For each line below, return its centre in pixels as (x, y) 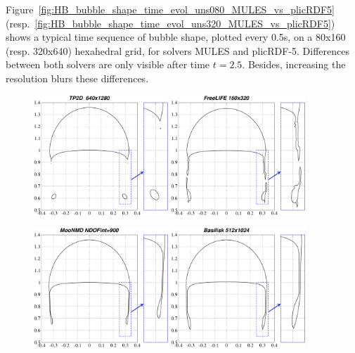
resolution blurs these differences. (77, 78)
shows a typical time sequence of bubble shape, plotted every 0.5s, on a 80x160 (176, 37)
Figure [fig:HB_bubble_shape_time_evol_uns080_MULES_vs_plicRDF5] (170, 9)
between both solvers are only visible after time (108, 64)
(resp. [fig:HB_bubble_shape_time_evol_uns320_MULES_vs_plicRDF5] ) (170, 23)
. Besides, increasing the (294, 64)
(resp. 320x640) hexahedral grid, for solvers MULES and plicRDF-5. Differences (178, 50)
